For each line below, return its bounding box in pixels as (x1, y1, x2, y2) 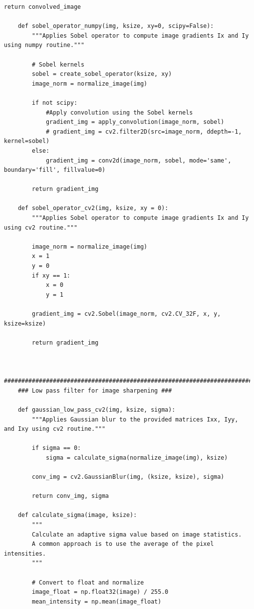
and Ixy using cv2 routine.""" (4, 425, 106, 433)
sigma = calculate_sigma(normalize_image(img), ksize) (45, 454, 228, 461)
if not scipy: (32, 99, 78, 106)
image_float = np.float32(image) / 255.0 (32, 588, 169, 596)
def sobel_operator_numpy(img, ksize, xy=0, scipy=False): (18, 23, 214, 30)
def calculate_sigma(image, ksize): (18, 512, 137, 519)
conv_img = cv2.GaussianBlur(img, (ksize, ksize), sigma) (32, 473, 225, 481)
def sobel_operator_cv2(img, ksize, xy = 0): (18, 205, 169, 212)
